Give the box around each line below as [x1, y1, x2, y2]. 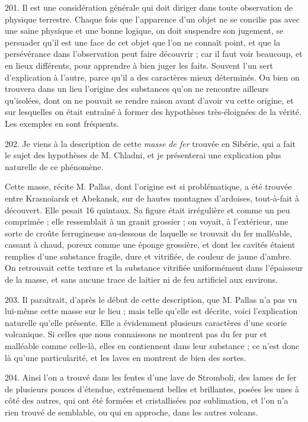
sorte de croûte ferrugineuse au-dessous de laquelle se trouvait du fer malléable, [5, 226, 293, 239]
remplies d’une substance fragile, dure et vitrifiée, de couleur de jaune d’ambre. [5, 250, 292, 262]
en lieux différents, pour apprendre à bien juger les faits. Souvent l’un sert [5, 59, 273, 71]
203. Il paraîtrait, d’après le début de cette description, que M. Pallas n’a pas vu [5, 293, 297, 305]
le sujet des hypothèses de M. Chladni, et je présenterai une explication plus [5, 149, 281, 161]
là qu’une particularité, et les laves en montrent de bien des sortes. [5, 351, 246, 363]
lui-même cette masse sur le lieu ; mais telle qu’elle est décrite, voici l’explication [5, 305, 298, 317]
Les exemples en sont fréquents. [5, 117, 120, 129]
